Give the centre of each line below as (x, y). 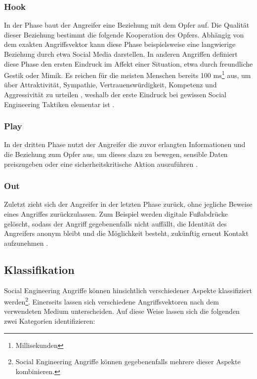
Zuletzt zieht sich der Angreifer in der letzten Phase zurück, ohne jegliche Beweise (128, 204)
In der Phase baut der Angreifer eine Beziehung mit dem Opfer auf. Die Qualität (127, 25)
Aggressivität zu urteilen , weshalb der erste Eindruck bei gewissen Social (115, 95)
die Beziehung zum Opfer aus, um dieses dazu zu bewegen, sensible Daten (116, 154)
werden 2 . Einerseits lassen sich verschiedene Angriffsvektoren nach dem (111, 301)
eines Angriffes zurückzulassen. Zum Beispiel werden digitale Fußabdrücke (116, 214)
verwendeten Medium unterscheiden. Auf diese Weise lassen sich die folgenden (122, 311)
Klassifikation (39, 269)
